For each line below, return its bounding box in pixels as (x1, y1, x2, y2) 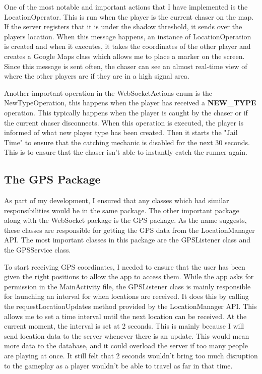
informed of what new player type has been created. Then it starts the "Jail (4, 127, 238, 138)
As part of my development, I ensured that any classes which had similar (4, 195, 229, 206)
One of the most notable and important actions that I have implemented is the (4, 2, 248, 12)
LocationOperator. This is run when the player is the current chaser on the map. (4, 11, 254, 22)
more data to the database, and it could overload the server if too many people (4, 340, 248, 351)
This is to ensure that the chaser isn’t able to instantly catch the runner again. (4, 147, 247, 157)
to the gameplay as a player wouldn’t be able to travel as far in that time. (4, 360, 233, 370)
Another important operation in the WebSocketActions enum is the (4, 87, 212, 98)
